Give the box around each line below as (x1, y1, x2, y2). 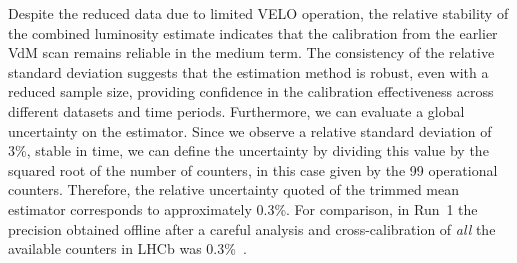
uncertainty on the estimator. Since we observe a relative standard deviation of (8, 120, 492, 141)
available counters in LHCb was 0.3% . (8, 238, 247, 259)
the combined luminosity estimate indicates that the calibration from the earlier (8, 22, 498, 43)
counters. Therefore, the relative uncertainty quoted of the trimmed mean (8, 179, 460, 200)
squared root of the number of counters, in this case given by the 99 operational (8, 159, 498, 180)
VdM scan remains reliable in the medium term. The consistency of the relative (8, 42, 495, 63)
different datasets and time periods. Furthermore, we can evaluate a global (8, 100, 465, 121)
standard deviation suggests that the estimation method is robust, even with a (8, 61, 489, 82)
